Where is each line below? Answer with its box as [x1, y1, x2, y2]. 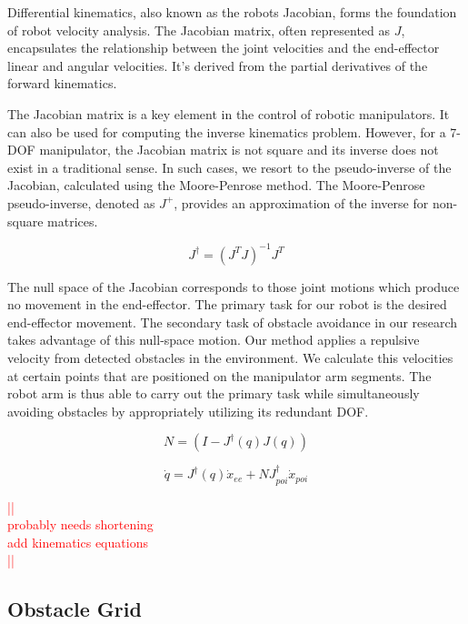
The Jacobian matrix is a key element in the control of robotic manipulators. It [7, 104, 450, 123]
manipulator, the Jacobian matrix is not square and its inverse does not [39, 140, 439, 159]
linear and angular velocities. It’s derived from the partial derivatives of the [7, 55, 428, 75]
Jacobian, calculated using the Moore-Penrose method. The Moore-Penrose [7, 176, 425, 195]
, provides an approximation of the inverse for [174, 193, 429, 212]
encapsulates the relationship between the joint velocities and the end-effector [7, 38, 440, 57]
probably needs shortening [7, 515, 154, 534]
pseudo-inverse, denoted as [7, 193, 155, 212]
